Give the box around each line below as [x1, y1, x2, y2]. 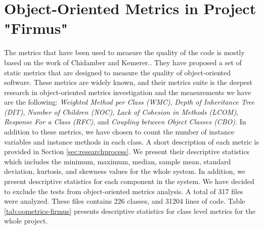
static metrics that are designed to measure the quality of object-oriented [4, 67, 231, 77]
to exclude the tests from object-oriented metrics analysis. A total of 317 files [4, 186, 243, 196]
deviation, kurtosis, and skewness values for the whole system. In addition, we [4, 166, 246, 176]
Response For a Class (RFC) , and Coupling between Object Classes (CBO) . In [4, 116, 246, 127]
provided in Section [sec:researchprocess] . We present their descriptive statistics [4, 146, 250, 157]
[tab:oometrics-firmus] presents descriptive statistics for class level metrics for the [4, 205, 255, 216]
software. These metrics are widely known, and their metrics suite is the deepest [4, 77, 253, 87]
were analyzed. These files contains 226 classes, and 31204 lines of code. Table [4, 196, 245, 206]
